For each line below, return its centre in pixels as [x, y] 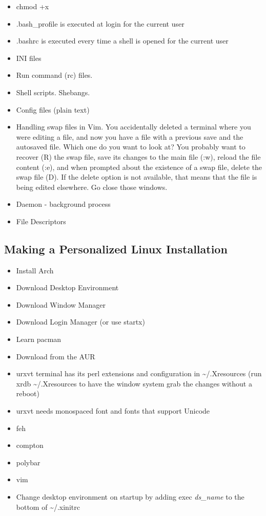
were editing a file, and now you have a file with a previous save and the [130, 136]
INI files [29, 58]
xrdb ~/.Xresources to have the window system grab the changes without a [134, 383]
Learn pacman [39, 339]
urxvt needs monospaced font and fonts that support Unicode [113, 411]
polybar [28, 462]
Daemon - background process [63, 204]
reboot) [28, 393]
